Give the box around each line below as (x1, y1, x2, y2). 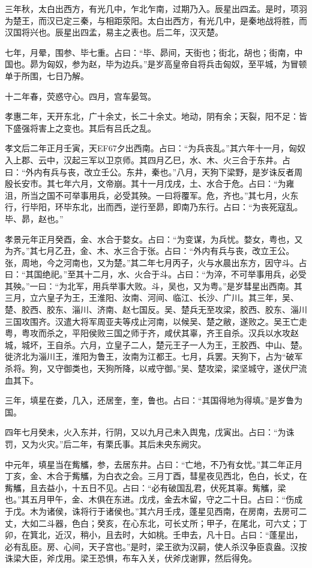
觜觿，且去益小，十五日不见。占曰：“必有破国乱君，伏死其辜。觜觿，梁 (5, 481, 286, 494)
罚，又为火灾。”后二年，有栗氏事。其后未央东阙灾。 (5, 438, 206, 450)
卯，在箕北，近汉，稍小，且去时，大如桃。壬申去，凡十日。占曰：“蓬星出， (5, 528, 303, 541)
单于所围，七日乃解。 (5, 69, 89, 82)
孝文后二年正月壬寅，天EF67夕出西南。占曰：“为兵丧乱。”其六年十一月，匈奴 (5, 142, 305, 154)
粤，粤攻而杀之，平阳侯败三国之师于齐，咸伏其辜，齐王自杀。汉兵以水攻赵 (5, 327, 299, 339)
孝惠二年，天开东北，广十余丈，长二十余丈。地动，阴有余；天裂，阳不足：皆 (5, 110, 307, 122)
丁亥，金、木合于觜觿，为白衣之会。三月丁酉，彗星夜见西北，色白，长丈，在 (5, 470, 307, 482)
